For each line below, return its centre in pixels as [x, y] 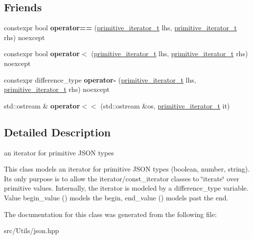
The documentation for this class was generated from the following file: [110, 214]
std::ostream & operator [42, 105]
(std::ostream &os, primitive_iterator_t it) [165, 105]
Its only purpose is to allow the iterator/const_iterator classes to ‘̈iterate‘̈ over [122, 178]
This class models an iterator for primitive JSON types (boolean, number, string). [127, 169]
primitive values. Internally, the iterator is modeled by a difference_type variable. [126, 188]
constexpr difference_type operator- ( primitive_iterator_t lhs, [100, 79]
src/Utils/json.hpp [32, 230]
